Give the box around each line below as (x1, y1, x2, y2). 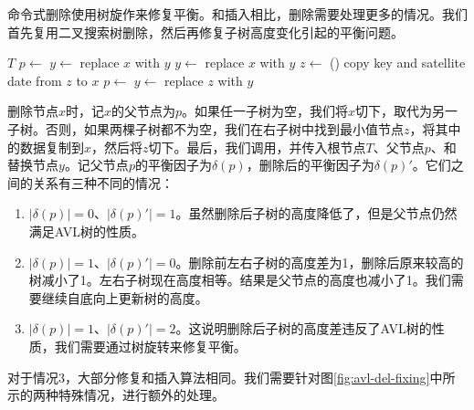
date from (7, 70, 62, 89)
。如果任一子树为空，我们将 (182, 101, 349, 121)
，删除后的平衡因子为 (246, 155, 374, 174)
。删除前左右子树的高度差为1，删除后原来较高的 (175, 252, 464, 271)
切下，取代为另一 (355, 101, 458, 121)
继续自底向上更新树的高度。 (41, 288, 208, 307)
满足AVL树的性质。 (28, 221, 144, 240)
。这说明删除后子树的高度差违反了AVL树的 (175, 319, 432, 338)
